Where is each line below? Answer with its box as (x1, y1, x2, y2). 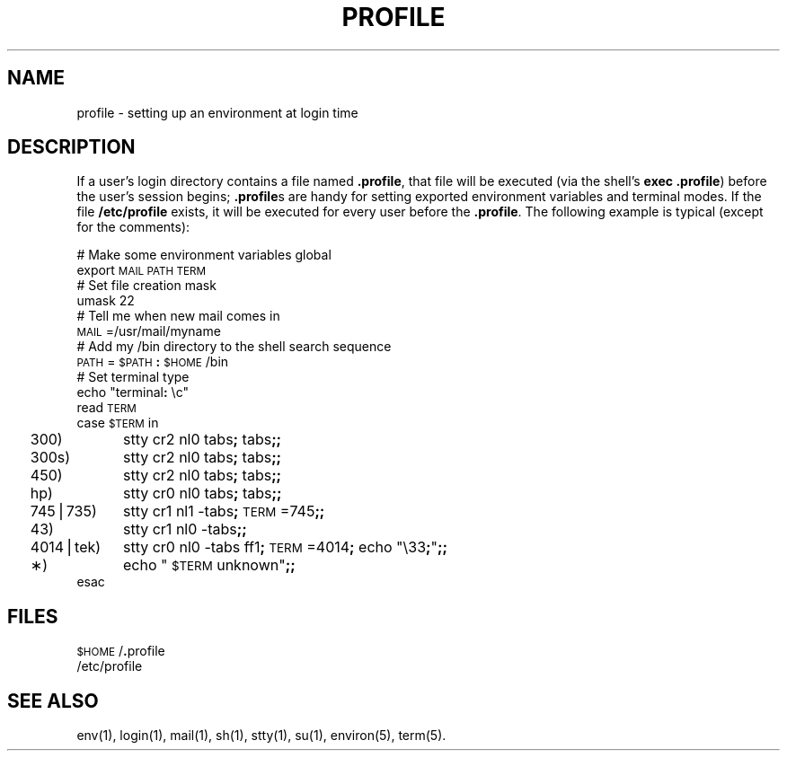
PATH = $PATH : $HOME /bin (76, 354, 229, 370)
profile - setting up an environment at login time (76, 104, 358, 120)
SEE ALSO (7, 689, 99, 712)
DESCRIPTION (7, 136, 136, 159)
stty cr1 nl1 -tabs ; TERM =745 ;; (122, 502, 325, 521)
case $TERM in (76, 415, 159, 431)
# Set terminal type (76, 369, 190, 385)
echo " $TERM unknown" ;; (122, 556, 296, 575)
